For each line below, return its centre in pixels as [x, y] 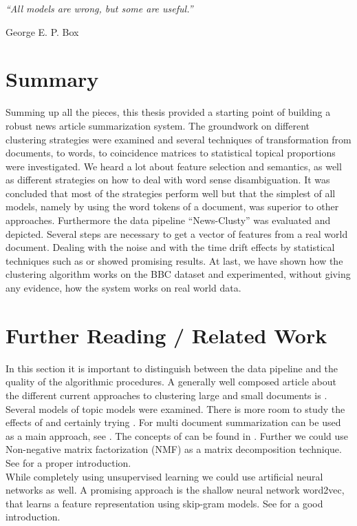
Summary [52, 79]
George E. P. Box [42, 31]
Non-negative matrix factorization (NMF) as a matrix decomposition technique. [174, 449]
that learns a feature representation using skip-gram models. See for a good [164, 503]
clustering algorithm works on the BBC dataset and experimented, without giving [178, 274]
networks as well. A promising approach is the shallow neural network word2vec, [175, 490]
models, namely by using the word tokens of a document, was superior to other [172, 206]
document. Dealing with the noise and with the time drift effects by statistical [170, 247]
